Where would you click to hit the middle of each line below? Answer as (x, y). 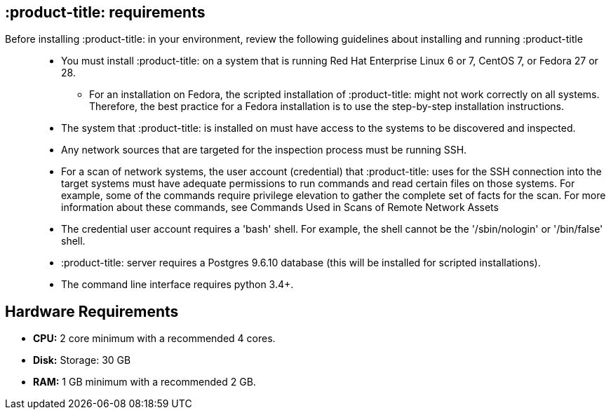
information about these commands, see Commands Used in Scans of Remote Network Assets (280, 207)
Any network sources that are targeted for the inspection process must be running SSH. (264, 150)
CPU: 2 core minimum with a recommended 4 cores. (154, 339)
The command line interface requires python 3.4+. (177, 285)
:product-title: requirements (105, 12)
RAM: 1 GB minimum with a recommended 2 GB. (145, 382)
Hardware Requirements (92, 311)
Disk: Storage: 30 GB (82, 360)
